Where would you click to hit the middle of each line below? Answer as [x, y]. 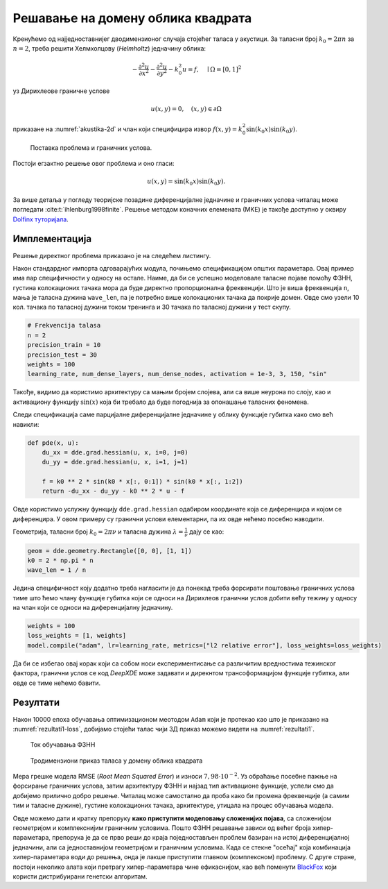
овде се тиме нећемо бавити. [57, 683]
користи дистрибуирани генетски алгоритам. [80, 877]
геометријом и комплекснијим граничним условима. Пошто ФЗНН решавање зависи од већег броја [162, 828]
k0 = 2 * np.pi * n [60, 560]
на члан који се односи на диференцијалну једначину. [93, 608]
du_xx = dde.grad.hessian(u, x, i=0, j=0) [115, 452]
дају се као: [207, 532]
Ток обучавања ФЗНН [63, 745]
